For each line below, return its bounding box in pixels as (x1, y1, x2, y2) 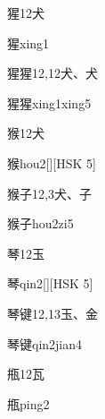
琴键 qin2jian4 (7, 334, 83, 353)
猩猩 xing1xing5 (7, 93, 92, 112)
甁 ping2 (7, 394, 50, 413)
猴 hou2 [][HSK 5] (7, 153, 96, 172)
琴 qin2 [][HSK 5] (7, 274, 93, 293)
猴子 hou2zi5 (7, 214, 74, 233)
